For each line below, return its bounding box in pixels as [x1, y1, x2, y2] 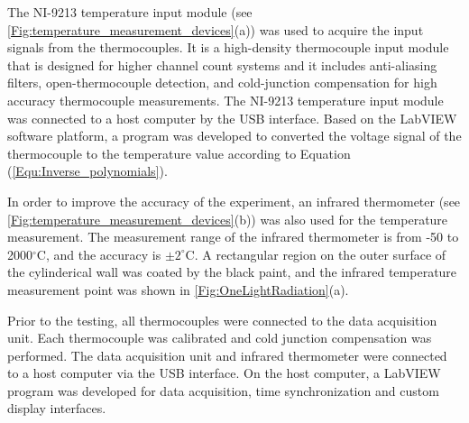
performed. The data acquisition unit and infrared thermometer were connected [7, 345, 447, 364]
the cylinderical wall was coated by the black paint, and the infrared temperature [7, 262, 457, 281]
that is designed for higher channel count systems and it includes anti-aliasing [7, 55, 437, 74]
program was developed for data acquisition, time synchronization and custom [7, 381, 439, 400]
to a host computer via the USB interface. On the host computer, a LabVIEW [7, 363, 441, 382]
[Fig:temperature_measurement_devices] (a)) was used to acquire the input [7, 20, 424, 39]
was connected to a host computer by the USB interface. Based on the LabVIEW [7, 108, 457, 127]
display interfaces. [7, 399, 106, 418]
